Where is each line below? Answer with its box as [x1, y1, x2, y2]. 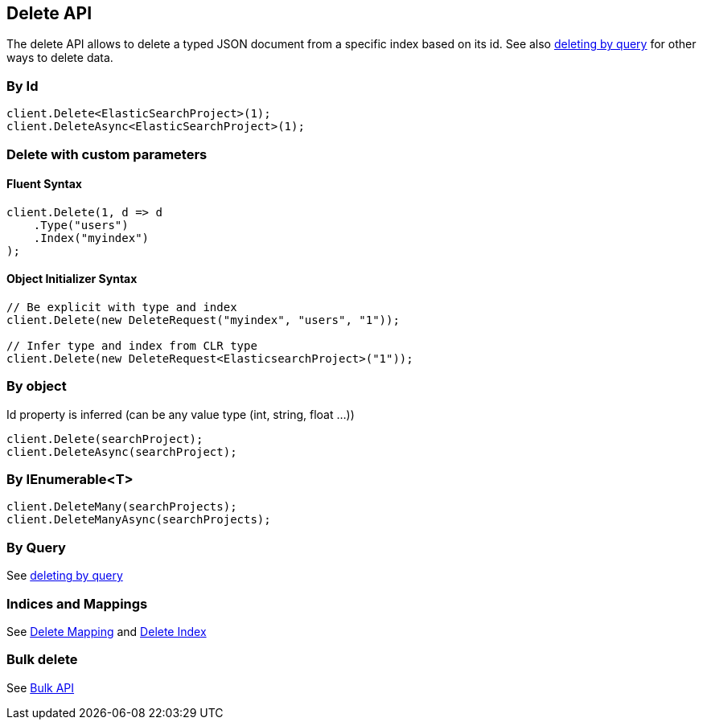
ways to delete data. [6, 51, 113, 65]
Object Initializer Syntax [6, 272, 138, 286]
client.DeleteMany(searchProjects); [6, 500, 237, 514]
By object [6, 378, 67, 395]
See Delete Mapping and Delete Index [6, 624, 207, 638]
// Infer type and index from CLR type [6, 338, 257, 352]
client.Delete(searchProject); [6, 432, 203, 445]
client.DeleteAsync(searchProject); [6, 445, 237, 458]
